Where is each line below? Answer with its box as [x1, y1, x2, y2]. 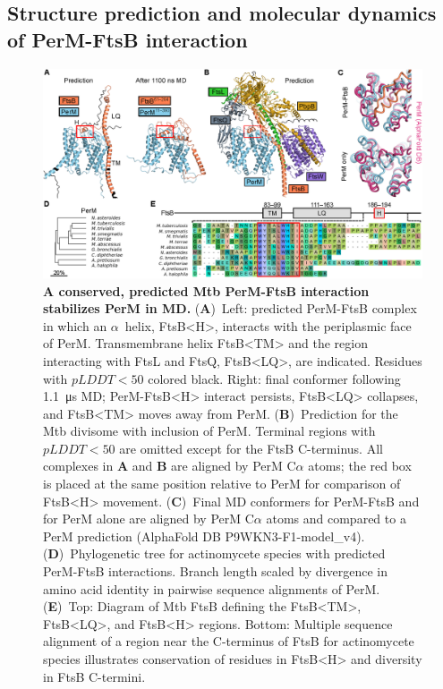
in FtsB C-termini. [43, 667, 146, 685]
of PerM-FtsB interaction [7, 25, 248, 53]
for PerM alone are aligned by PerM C [43, 509, 254, 528]
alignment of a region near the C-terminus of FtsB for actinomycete [43, 632, 414, 651]
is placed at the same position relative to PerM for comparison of [43, 474, 401, 493]
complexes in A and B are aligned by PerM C [43, 456, 296, 475]
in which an [43, 316, 107, 335]
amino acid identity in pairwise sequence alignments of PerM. [43, 579, 380, 598]
